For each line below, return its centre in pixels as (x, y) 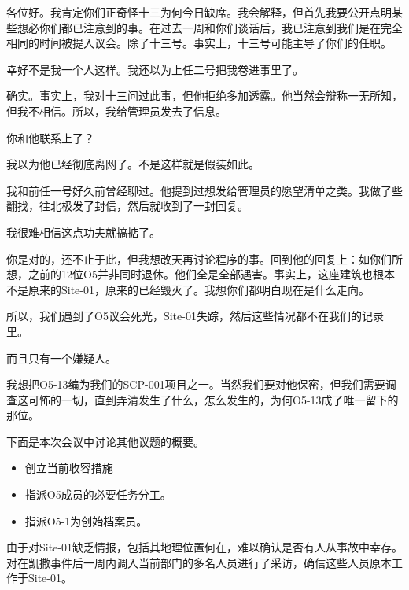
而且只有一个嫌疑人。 (61, 358)
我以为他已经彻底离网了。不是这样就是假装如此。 (133, 164)
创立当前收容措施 (69, 468)
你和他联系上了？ (50, 137)
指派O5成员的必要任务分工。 (98, 494)
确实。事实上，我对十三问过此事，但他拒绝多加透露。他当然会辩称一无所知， (204, 96)
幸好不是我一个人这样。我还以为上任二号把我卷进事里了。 (155, 69)
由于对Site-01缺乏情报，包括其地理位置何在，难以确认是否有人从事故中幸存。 (204, 547)
